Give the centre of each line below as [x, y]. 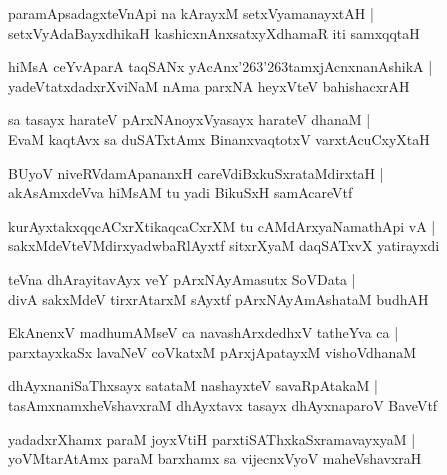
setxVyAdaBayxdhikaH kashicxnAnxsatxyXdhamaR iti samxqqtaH [214, 32]
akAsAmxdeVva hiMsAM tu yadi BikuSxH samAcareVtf [180, 192]
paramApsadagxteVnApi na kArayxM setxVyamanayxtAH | [191, 13]
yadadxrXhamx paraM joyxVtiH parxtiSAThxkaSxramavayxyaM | [212, 438]
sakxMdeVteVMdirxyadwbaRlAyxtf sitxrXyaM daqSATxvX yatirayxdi [224, 245]
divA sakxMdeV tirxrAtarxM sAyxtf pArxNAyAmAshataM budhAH [218, 298]
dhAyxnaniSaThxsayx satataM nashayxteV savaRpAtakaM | [193, 385]
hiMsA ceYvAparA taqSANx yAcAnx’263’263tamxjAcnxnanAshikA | [220, 66]
